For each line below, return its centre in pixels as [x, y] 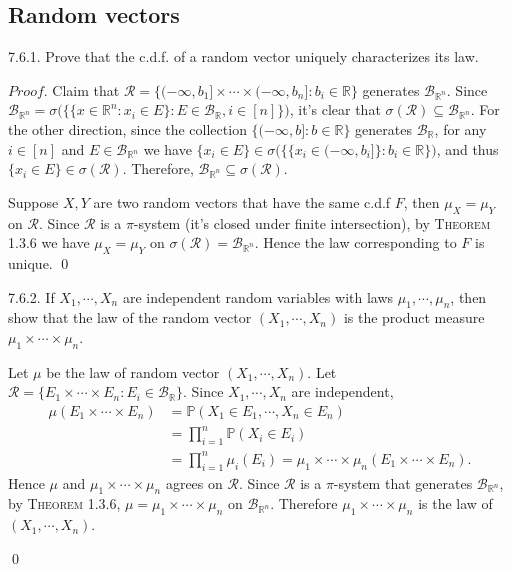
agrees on [194, 482]
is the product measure [414, 317]
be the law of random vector [133, 371]
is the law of [455, 503]
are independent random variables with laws [258, 296]
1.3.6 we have [49, 242]
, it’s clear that [335, 109]
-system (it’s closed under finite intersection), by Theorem [312, 222]
